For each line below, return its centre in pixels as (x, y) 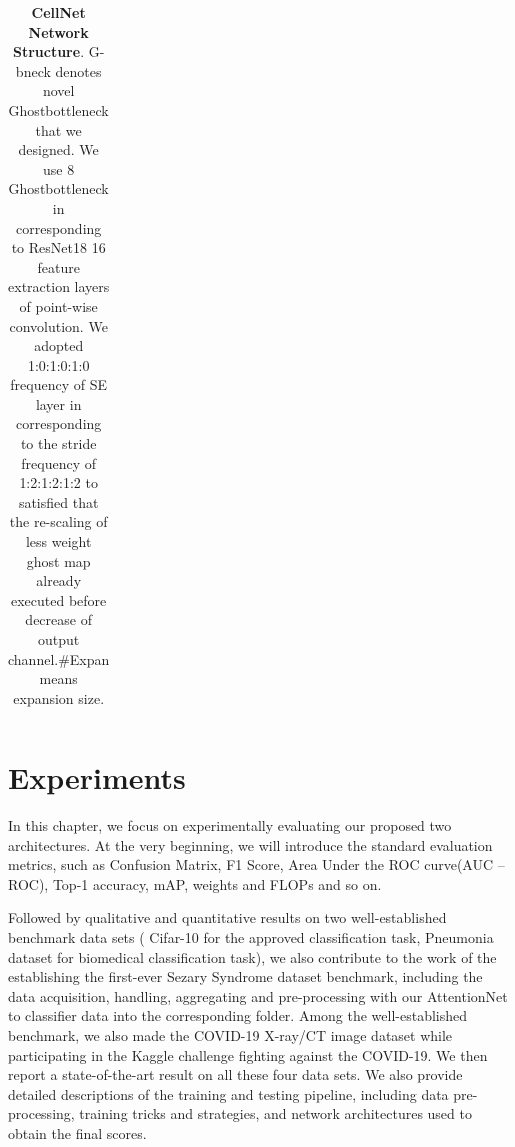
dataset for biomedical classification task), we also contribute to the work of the (252, 956)
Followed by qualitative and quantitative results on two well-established (227, 917)
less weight (58, 541)
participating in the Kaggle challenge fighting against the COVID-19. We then (248, 1054)
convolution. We (58, 325)
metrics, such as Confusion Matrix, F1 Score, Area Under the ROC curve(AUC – (256, 864)
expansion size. (59, 697)
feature (58, 266)
